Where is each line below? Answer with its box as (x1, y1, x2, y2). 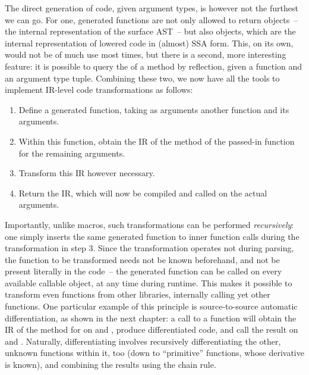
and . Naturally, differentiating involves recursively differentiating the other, (5, 335, 281, 347)
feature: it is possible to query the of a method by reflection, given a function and (5, 60, 302, 72)
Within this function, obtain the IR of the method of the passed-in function (18, 135, 295, 147)
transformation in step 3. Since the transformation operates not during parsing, (5, 242, 294, 254)
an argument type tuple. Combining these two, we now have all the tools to (5, 71, 280, 84)
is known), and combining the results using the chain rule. (5, 358, 216, 371)
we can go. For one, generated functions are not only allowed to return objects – (5, 13, 298, 26)
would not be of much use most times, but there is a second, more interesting (5, 48, 286, 61)
